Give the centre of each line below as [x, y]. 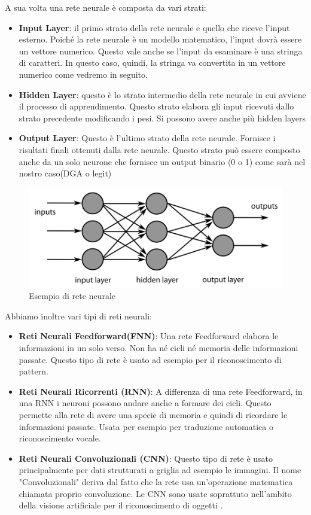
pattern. [33, 371]
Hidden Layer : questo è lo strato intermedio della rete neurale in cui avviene [162, 94]
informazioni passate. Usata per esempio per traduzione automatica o [146, 426]
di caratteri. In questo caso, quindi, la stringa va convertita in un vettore [152, 63]
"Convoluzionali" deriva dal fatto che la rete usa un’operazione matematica [156, 482]
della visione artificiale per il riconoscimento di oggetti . [121, 505]
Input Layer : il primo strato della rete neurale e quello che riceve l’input [154, 27]
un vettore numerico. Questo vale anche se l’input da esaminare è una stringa [161, 51]
